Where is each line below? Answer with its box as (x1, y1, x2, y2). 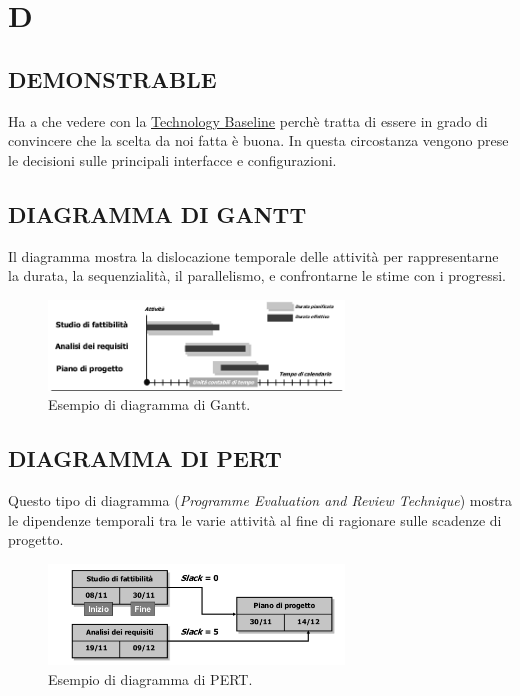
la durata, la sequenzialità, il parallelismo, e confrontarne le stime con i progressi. (8, 265, 507, 286)
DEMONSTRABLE (8, 63, 217, 94)
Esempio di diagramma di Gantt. (48, 394, 251, 415)
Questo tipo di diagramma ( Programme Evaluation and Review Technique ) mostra (8, 490, 512, 511)
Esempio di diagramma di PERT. (48, 668, 253, 689)
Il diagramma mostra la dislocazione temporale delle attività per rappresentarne (8, 245, 499, 266)
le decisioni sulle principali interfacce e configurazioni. (8, 149, 337, 170)
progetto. (8, 529, 64, 550)
